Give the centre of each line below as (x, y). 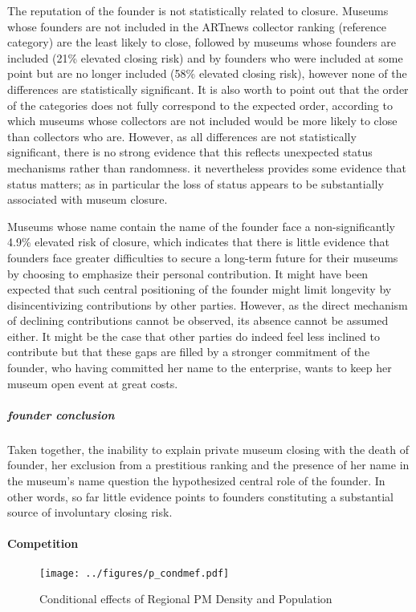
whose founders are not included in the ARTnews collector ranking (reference (197, 26)
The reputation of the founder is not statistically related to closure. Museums (198, 10)
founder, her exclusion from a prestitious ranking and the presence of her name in (208, 465)
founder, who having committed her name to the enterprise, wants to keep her (200, 368)
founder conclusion (61, 414)
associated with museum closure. (88, 199)
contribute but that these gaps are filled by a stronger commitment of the (189, 352)
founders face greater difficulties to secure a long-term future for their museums (203, 257)
